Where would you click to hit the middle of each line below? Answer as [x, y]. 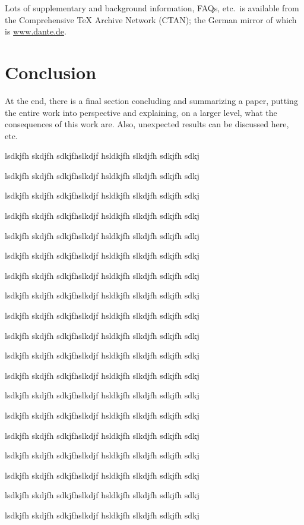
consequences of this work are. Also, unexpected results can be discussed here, [147, 124]
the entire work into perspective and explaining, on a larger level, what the [141, 112]
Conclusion [51, 72]
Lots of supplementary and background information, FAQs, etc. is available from [152, 8]
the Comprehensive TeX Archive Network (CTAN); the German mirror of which [151, 19]
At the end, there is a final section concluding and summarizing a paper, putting [151, 100]
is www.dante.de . [36, 31]
